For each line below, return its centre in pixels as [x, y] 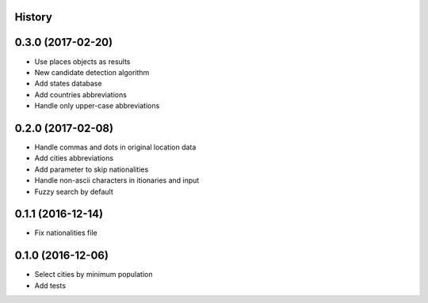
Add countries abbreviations [80, 94]
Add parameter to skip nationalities [92, 169]
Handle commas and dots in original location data [115, 147]
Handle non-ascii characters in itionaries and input [117, 180]
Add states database [68, 84]
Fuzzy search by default [74, 191]
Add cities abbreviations [74, 158]
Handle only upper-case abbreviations [97, 106]
